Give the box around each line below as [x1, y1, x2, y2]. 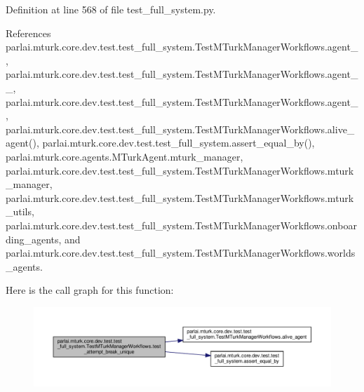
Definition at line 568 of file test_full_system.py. [6, 2, 216, 16]
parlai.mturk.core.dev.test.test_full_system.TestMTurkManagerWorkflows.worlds [6, 245, 356, 260]
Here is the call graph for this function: [6, 283, 174, 297]
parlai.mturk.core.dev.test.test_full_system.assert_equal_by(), [42, 135, 315, 150]
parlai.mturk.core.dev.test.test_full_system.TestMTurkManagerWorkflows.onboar [6, 217, 357, 232]
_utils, [6, 204, 34, 219]
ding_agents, [6, 231, 62, 246]
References [6, 25, 51, 40]
